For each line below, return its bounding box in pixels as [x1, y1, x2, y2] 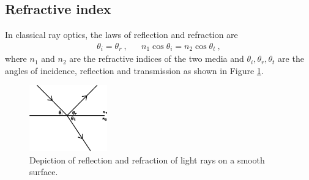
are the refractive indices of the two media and [69, 52, 244, 65]
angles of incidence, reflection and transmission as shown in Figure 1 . [5, 64, 264, 77]
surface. [29, 165, 58, 178]
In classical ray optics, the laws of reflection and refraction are [5, 28, 238, 41]
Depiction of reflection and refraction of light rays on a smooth [29, 153, 265, 166]
